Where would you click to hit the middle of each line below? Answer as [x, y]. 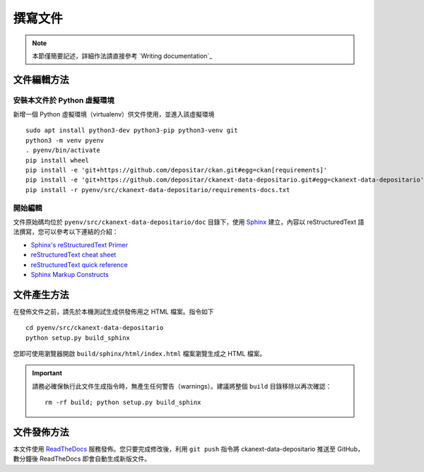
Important [47, 373]
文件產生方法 [41, 294]
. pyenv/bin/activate [63, 151]
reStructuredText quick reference [79, 264]
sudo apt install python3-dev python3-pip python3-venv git [132, 130]
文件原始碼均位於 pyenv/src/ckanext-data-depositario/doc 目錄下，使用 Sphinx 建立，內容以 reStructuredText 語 [189, 222]
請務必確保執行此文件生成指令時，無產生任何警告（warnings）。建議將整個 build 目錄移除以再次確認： [182, 386]
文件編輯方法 [41, 79]
